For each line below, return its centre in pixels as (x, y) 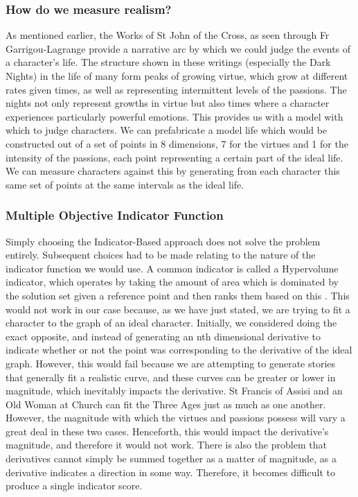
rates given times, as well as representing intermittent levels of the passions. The (176, 89)
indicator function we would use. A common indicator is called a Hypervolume (172, 268)
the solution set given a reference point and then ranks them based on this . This (178, 295)
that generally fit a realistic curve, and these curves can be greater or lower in (171, 377)
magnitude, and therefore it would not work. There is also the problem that (166, 445)
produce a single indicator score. (74, 486)
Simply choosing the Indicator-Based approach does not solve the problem (163, 241)
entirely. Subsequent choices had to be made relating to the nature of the (161, 255)
